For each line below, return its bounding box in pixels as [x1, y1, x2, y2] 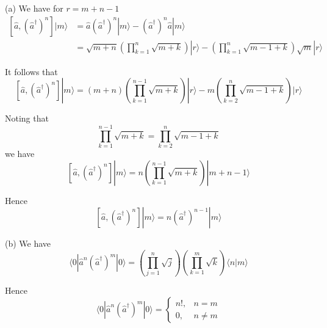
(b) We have [5, 237, 51, 250]
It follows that [5, 65, 58, 78]
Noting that [5, 112, 49, 125]
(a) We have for [5, 2, 63, 14]
